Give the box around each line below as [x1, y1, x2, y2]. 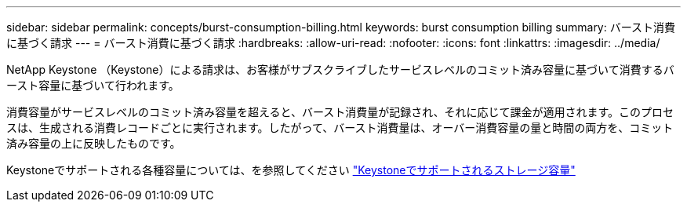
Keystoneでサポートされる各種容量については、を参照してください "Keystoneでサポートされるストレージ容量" [6, 163, 576, 177]
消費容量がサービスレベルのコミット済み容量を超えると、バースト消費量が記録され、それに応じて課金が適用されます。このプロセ [6, 105, 674, 119]
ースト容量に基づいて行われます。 [6, 78, 180, 92]
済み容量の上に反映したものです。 [6, 137, 181, 150]
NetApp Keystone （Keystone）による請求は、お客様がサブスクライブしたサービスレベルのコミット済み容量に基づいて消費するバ [6, 63, 674, 76]
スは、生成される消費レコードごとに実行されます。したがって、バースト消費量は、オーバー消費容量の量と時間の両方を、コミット [6, 121, 674, 134]
